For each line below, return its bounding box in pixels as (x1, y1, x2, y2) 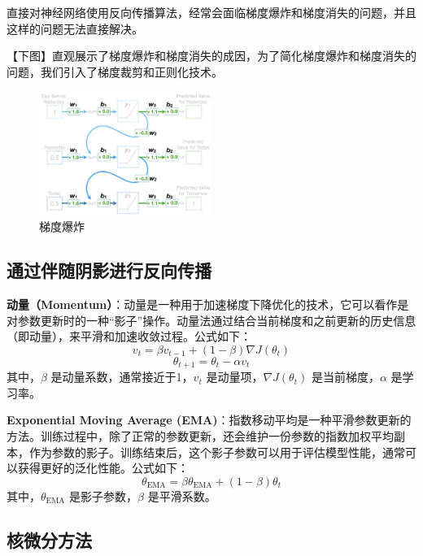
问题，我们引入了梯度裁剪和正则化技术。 (7, 63, 223, 80)
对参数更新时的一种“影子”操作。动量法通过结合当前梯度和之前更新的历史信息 (7, 311, 416, 328)
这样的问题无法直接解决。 (7, 20, 143, 37)
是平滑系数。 (147, 487, 216, 504)
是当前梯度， (311, 368, 380, 385)
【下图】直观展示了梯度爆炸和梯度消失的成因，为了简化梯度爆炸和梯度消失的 (7, 47, 416, 64)
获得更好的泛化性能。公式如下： (17, 459, 189, 476)
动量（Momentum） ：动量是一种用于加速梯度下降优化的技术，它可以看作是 (7, 295, 409, 312)
